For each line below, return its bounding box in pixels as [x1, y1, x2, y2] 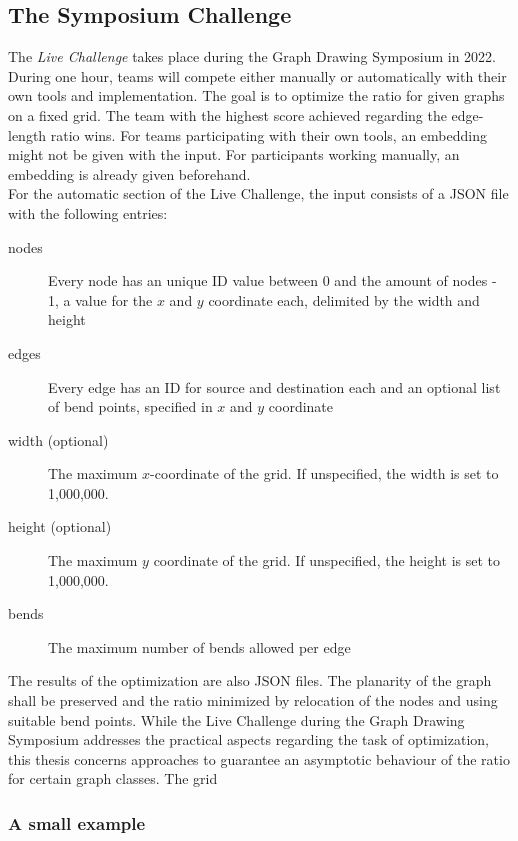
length [8, 124, 47, 145]
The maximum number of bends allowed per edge [48, 636, 351, 657]
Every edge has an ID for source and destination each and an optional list [48, 376, 501, 397]
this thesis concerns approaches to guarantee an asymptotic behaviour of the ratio [8, 748, 510, 769]
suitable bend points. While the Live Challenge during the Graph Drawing [8, 709, 465, 730]
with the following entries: [8, 202, 168, 223]
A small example [8, 810, 146, 835]
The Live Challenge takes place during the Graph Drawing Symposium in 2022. [8, 46, 496, 67]
